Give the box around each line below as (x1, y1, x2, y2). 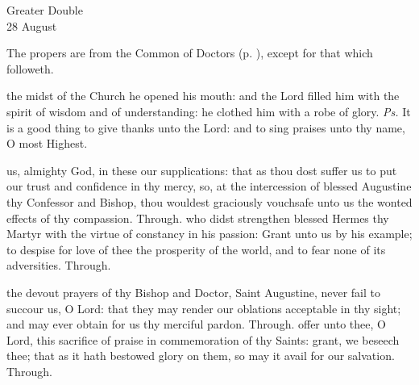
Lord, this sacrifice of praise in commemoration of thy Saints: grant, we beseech (6, 331, 400, 348)
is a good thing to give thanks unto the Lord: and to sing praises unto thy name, (6, 119, 405, 136)
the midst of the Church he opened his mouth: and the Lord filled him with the (6, 87, 400, 104)
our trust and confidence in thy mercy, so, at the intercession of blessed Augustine (6, 178, 412, 195)
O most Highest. (6, 135, 88, 152)
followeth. (6, 60, 54, 77)
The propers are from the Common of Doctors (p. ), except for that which (6, 44, 373, 61)
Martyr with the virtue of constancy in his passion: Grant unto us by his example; (6, 225, 413, 242)
